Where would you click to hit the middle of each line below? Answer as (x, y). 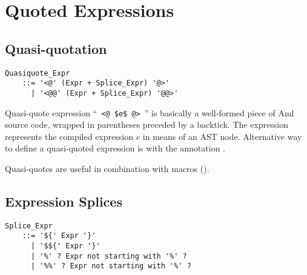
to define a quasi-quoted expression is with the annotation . (115, 148)
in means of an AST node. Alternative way (222, 136)
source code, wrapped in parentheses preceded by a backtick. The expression (147, 124)
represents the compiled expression (69, 136)
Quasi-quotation (56, 48)
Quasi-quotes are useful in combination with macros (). (107, 168)
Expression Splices (64, 201)
